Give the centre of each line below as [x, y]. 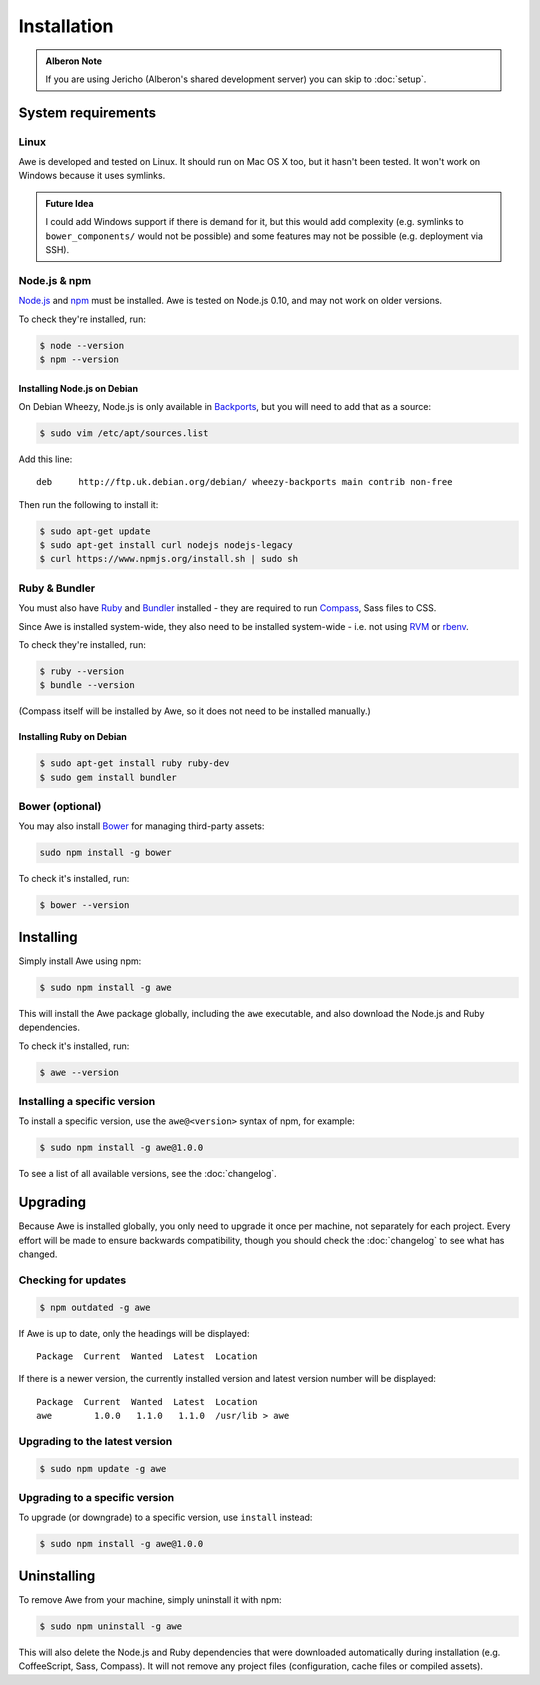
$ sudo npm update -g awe [103, 1468]
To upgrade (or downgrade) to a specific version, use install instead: [165, 1517]
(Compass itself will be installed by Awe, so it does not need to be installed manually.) [195, 711]
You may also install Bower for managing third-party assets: [141, 826]
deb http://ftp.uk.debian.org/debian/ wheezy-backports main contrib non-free [244, 482]
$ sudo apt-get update [95, 531]
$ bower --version [84, 905]
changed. [38, 1254]
